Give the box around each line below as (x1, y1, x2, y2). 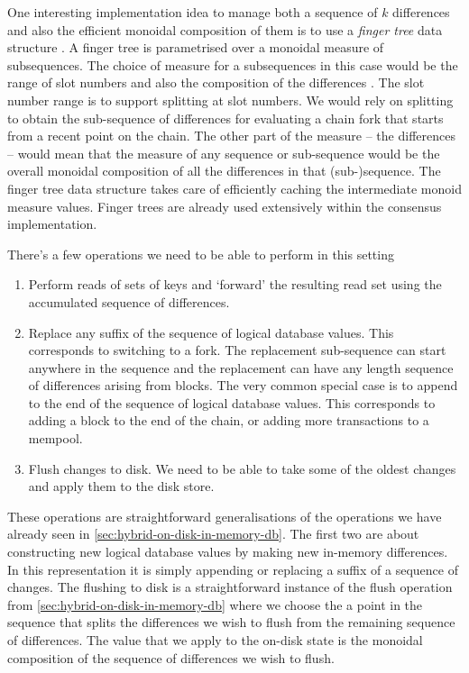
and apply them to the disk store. (28, 477, 215, 496)
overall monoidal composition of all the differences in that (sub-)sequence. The (7, 161, 441, 180)
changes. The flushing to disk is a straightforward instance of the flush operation (7, 578, 453, 596)
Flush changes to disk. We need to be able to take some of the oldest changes (28, 459, 456, 477)
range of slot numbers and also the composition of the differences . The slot (7, 73, 425, 92)
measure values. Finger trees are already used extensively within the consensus (7, 196, 442, 215)
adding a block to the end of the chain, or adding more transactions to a (28, 411, 429, 430)
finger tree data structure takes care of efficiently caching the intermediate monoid (7, 178, 462, 197)
